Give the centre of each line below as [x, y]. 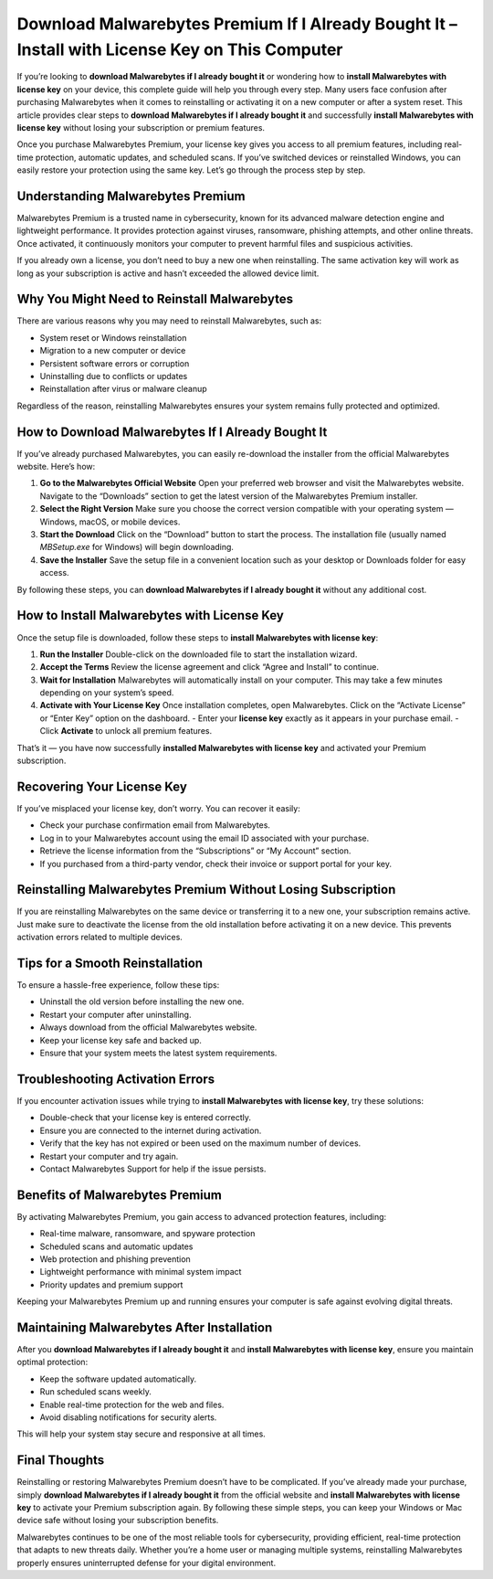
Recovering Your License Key [102, 786]
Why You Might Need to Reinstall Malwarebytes [155, 299]
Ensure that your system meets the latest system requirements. [158, 1053]
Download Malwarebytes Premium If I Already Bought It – [237, 24]
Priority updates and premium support [111, 1285]
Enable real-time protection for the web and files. [132, 1404]
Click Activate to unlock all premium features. [126, 731]
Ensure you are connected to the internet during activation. [151, 1130]
